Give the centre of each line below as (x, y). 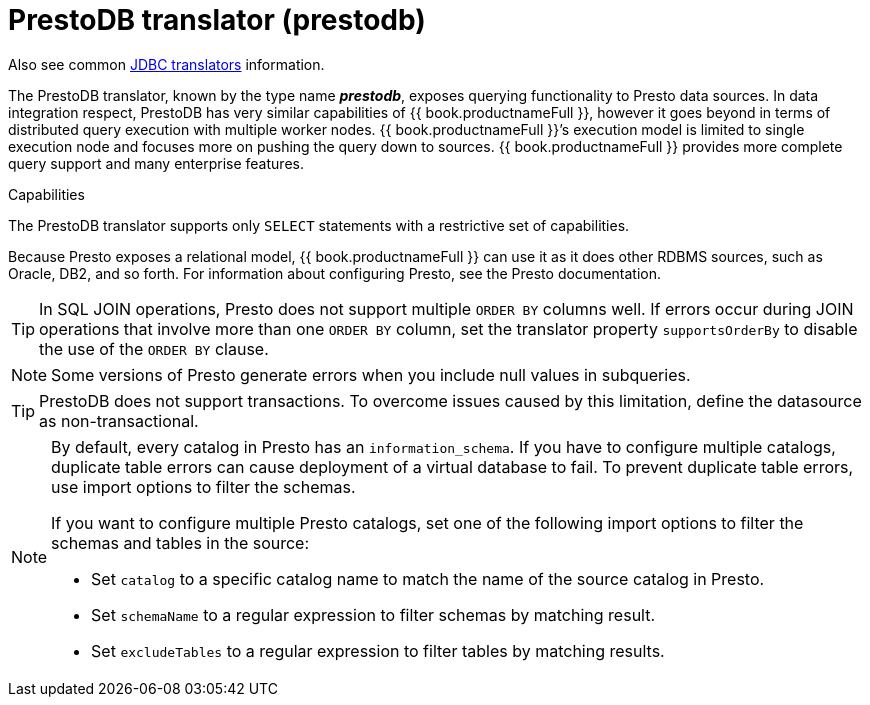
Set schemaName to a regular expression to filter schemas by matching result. (373, 614)
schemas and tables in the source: (180, 542)
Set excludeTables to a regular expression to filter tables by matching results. (378, 650)
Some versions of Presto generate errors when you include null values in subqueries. (371, 374)
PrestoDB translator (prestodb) (217, 20)
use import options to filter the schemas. (203, 486)
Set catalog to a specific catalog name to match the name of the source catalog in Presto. (428, 578)
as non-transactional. (119, 420)
